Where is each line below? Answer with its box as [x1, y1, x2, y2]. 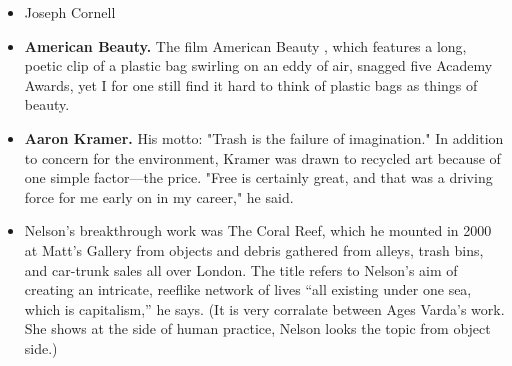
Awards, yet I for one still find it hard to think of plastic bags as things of [24, 74, 478, 95]
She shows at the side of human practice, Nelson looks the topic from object [24, 318, 491, 339]
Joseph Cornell [24, 2, 116, 22]
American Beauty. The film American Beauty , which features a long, [24, 35, 467, 56]
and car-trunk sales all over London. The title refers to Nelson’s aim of [24, 259, 458, 280]
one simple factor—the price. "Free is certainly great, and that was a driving [24, 167, 493, 188]
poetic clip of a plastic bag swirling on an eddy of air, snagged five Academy [24, 55, 493, 76]
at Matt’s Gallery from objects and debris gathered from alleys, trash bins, [24, 239, 484, 260]
